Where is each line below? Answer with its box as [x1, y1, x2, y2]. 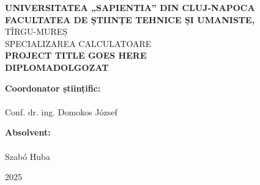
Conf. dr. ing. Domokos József [5, 105, 117, 118]
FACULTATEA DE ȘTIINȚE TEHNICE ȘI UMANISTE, [5, 13, 255, 26]
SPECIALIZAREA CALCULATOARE [5, 37, 152, 49]
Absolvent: [5, 126, 51, 139]
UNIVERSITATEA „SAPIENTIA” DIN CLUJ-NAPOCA [5, 1, 255, 13]
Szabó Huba [5, 150, 50, 162]
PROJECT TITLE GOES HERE [5, 49, 147, 62]
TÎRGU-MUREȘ [5, 25, 68, 38]
